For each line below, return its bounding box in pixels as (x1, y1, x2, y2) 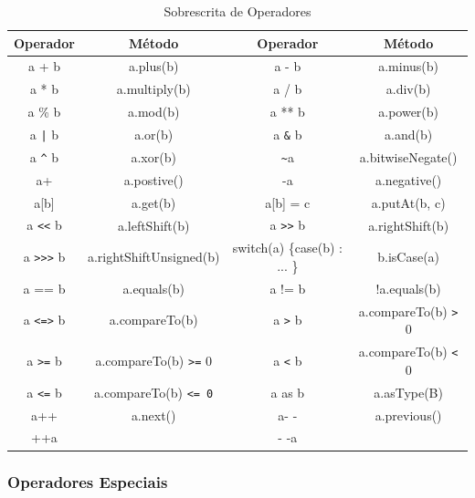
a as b (270, 382, 305, 401)
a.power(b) (378, 102, 439, 121)
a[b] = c (265, 192, 311, 212)
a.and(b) (385, 125, 433, 143)
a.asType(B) (374, 382, 443, 401)
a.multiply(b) (116, 79, 191, 99)
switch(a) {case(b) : (232, 238, 343, 257)
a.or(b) (134, 125, 174, 143)
